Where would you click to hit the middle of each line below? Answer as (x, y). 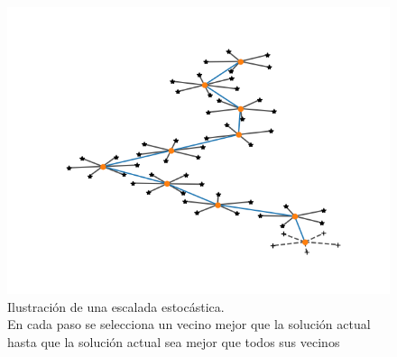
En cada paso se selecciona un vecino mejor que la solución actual (189, 324)
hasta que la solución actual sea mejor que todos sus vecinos (174, 341)
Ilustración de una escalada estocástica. (116, 306)
